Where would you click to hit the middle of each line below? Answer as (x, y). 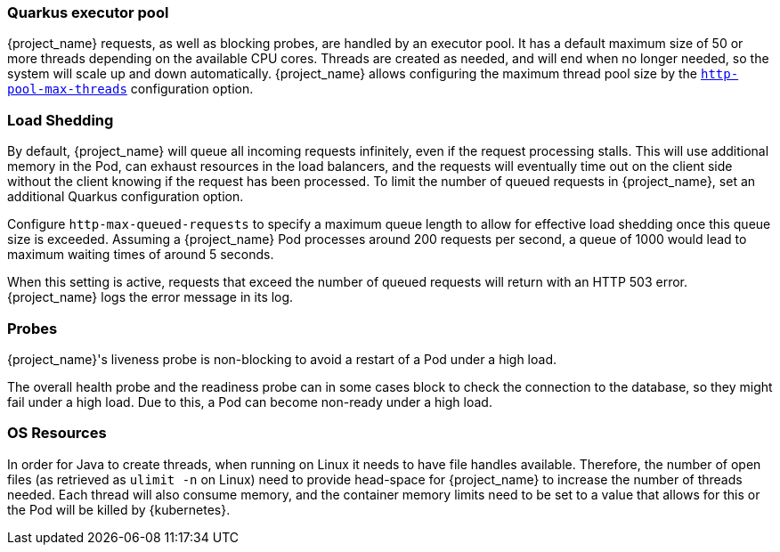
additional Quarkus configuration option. (126, 197)
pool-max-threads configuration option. (130, 89)
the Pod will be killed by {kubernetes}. (119, 509)
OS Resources (57, 433)
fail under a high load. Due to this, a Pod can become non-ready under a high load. (250, 402)
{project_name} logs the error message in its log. (150, 297)
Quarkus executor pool (88, 12)
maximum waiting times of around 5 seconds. (141, 255)
